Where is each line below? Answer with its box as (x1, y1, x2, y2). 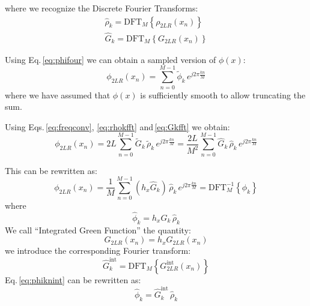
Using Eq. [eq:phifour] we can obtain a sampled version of (5, 53, 216, 65)
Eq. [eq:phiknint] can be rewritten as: (5, 273, 141, 286)
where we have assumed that (5, 88, 111, 101)
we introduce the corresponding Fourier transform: (5, 244, 191, 257)
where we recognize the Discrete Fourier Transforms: (5, 2, 198, 14)
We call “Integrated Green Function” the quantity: (5, 223, 191, 236)
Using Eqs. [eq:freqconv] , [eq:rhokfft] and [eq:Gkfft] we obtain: (5, 120, 230, 133)
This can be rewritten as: (5, 164, 97, 176)
